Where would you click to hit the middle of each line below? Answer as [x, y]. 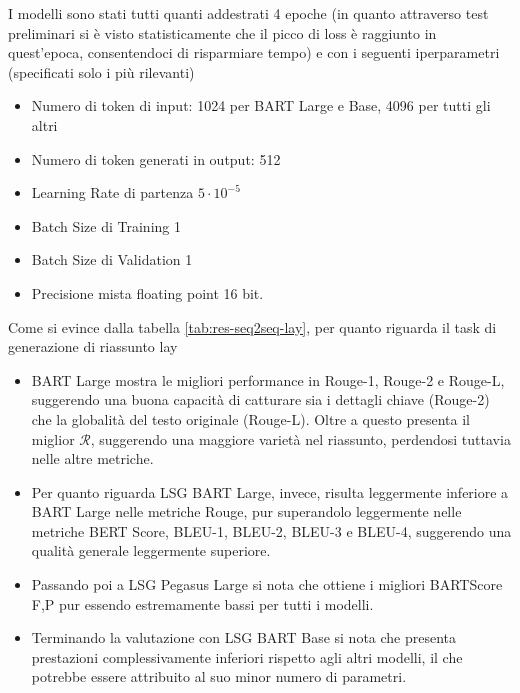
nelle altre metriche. [92, 458]
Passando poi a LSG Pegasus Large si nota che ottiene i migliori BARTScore [267, 584]
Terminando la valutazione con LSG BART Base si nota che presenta [244, 637]
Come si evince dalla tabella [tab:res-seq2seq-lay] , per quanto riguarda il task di [252, 326]
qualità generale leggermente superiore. [151, 550]
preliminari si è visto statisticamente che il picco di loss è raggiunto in [222, 32]
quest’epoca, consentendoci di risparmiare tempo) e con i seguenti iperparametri [254, 52]
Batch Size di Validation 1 [112, 259]
